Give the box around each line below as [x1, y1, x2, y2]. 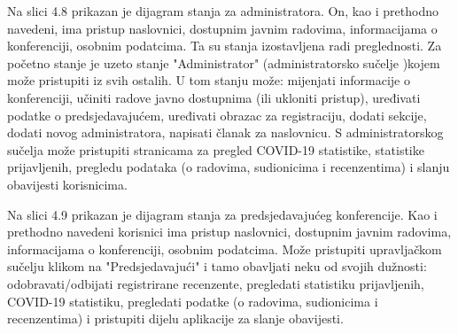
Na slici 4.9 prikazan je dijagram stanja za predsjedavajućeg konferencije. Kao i [7, 205, 438, 223]
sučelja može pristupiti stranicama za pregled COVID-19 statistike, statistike [7, 140, 424, 159]
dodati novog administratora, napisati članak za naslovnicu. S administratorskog [7, 123, 444, 142]
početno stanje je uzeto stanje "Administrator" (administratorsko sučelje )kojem [7, 53, 440, 72]
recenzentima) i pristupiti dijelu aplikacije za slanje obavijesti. [7, 309, 344, 328]
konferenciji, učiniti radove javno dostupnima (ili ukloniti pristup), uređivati [7, 88, 421, 106]
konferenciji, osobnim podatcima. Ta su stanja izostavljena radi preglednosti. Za [7, 36, 442, 55]
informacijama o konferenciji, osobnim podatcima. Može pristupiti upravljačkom [7, 239, 442, 258]
